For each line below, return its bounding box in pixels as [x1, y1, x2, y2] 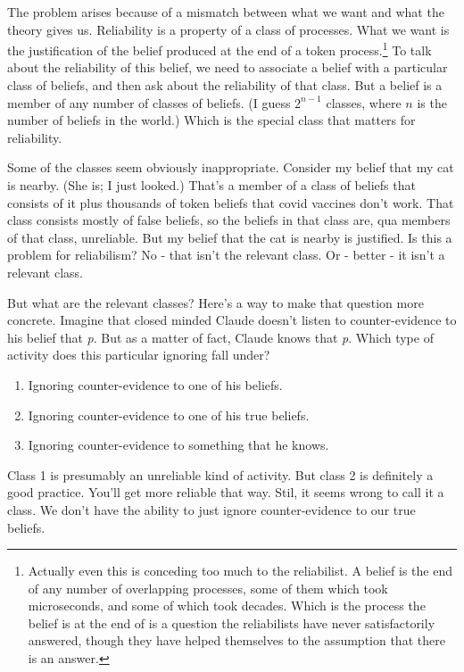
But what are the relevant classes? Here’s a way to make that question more [7, 293, 424, 311]
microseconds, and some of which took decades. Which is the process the [28, 596, 426, 615]
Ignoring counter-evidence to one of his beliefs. [28, 375, 283, 394]
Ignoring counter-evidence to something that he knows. [28, 436, 329, 454]
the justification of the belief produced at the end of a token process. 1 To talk [7, 38, 432, 59]
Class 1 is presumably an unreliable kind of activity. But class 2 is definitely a [7, 465, 434, 484]
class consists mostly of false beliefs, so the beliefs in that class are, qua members [7, 211, 451, 229]
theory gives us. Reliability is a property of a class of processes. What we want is [7, 20, 450, 38]
